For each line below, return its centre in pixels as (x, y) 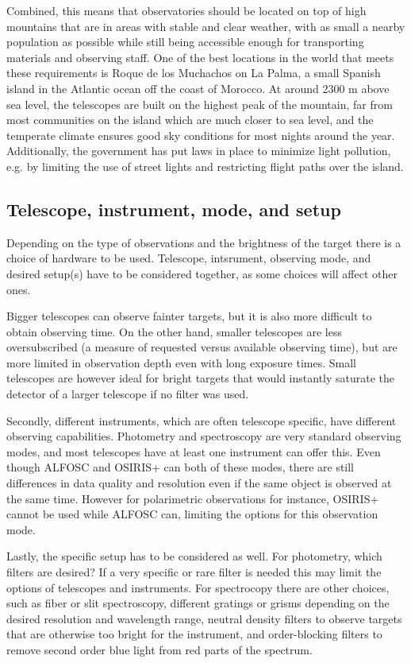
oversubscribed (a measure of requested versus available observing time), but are (202, 347)
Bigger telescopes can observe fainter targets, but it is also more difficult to (189, 316)
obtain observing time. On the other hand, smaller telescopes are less (174, 331)
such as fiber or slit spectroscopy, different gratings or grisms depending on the (198, 603)
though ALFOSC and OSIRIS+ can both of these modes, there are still (181, 467)
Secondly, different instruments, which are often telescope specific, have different (202, 420)
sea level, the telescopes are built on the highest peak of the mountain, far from (200, 104)
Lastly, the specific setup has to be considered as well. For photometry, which (194, 556)
